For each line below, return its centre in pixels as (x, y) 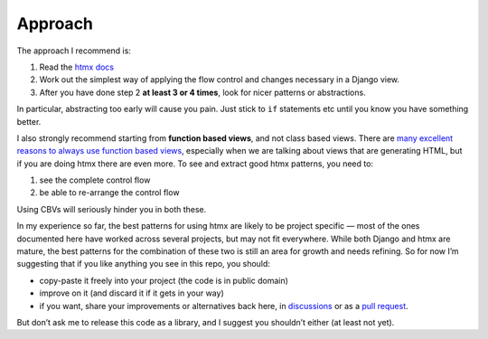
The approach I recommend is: (74, 51)
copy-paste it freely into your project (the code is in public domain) (164, 280)
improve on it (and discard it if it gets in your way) (132, 293)
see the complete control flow (95, 180)
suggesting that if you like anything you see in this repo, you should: (144, 264)
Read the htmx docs (77, 67)
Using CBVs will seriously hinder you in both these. (112, 209)
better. (29, 121)
